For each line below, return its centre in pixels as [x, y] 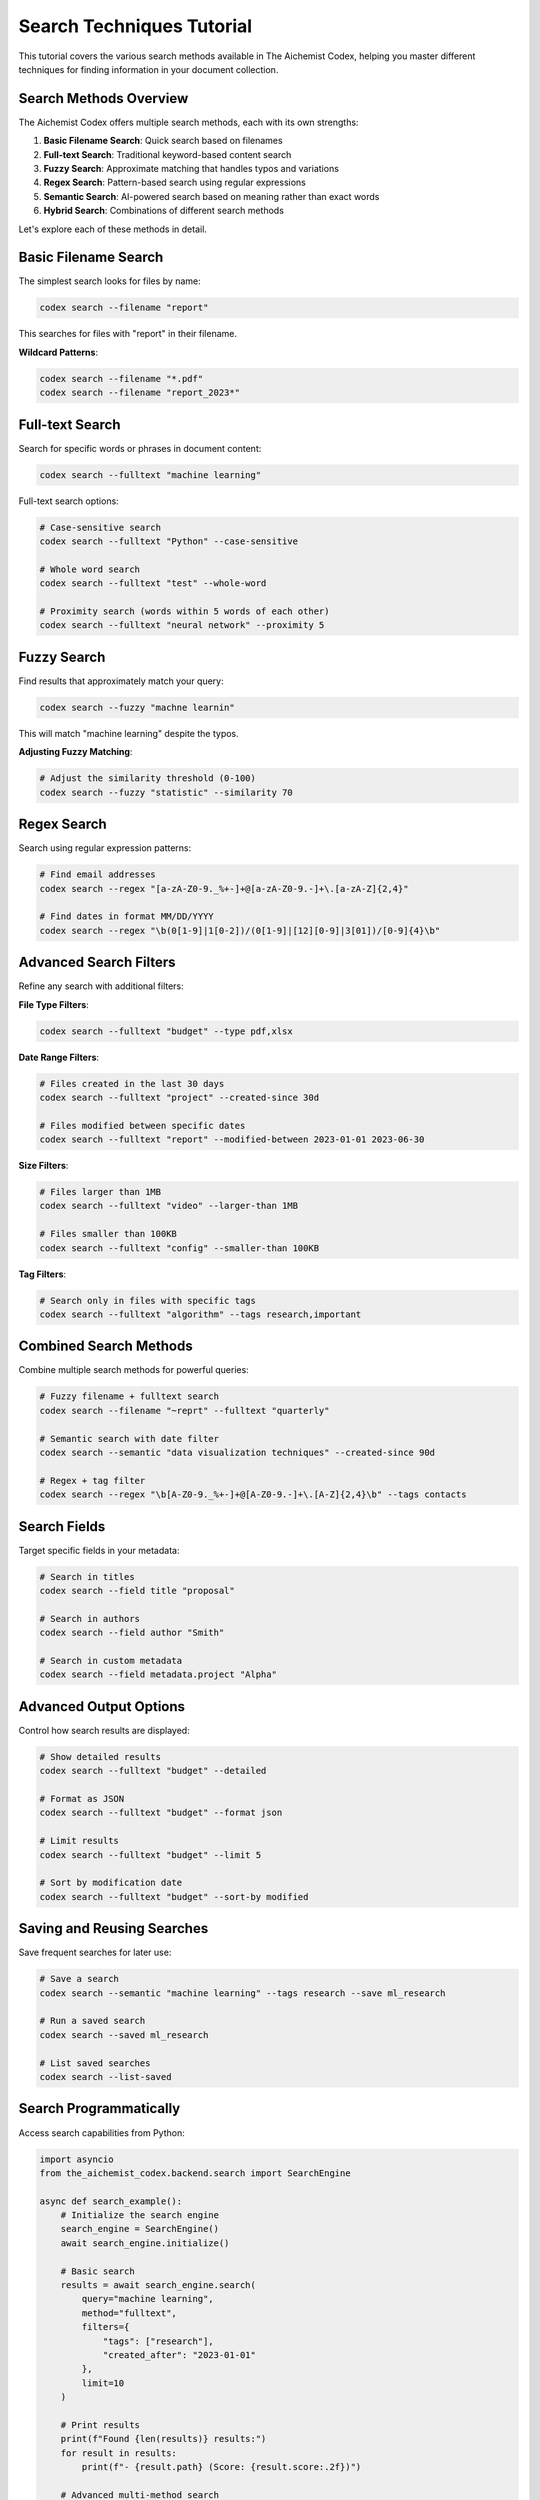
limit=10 [103, 2383]
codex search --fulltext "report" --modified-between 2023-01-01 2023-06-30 [232, 1139]
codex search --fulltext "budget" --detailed [153, 1771]
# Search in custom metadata [111, 1661]
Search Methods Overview [103, 98]
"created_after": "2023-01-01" [179, 2354]
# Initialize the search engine [140, 2215]
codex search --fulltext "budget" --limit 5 [150, 1854]
